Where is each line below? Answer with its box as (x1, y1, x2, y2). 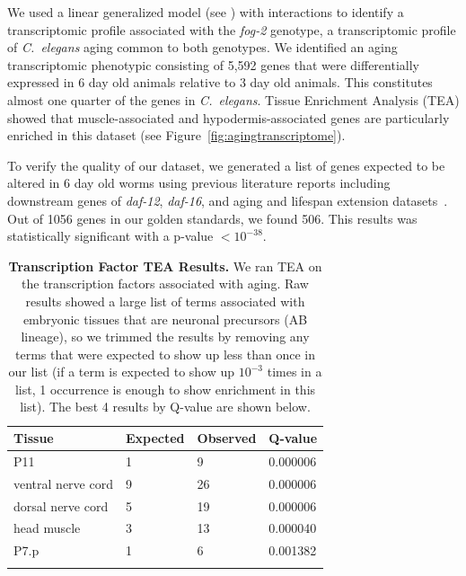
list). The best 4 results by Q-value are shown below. (20, 397, 311, 416)
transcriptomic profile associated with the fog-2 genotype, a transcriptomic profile (7, 20, 456, 39)
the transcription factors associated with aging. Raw (22, 274, 309, 293)
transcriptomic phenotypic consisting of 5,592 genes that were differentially (7, 55, 419, 74)
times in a (267, 362, 322, 381)
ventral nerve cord (13, 474, 113, 492)
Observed (197, 429, 257, 448)
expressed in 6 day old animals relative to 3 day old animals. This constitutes (7, 73, 433, 92)
